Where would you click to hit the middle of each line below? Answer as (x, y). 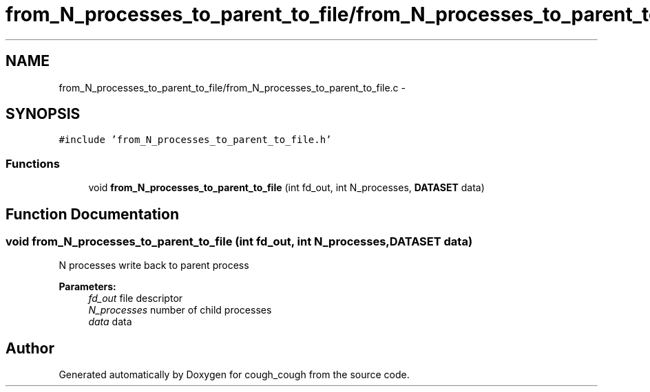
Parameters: (87, 287)
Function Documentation (92, 214)
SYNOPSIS (43, 114)
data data (110, 322)
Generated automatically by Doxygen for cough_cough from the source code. (234, 375)
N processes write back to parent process (154, 265)
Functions (33, 163)
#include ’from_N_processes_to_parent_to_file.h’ (195, 140)
